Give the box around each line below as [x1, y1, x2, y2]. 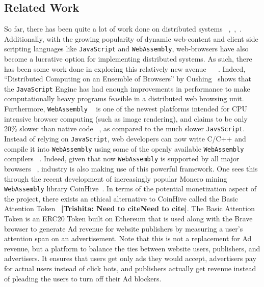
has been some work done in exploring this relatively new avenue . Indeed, [4, 63, 246, 74]
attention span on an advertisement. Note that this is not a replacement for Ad [4, 233, 252, 244]
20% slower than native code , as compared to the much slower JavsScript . [4, 123, 245, 134]
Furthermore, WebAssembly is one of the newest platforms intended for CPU [4, 103, 248, 114]
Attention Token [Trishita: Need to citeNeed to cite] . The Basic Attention [4, 203, 255, 214]
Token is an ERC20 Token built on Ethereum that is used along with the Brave [4, 213, 253, 223]
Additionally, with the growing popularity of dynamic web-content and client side [4, 33, 258, 44]
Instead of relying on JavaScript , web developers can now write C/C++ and [4, 133, 246, 143]
